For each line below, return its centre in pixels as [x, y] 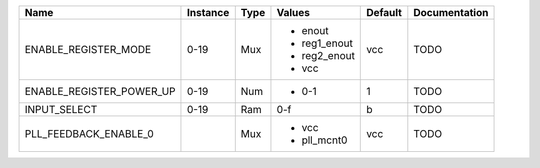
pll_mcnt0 [324, 140]
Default [384, 12]
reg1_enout [327, 43]
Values [293, 12]
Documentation [451, 12]
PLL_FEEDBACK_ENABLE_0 [89, 133]
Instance [208, 12]
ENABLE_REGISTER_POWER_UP [100, 91]
